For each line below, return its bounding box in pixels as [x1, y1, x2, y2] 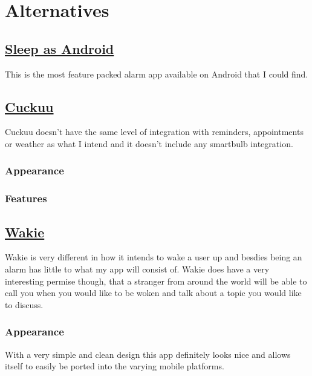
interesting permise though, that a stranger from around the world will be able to [5, 274, 307, 287]
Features [5, 191, 47, 206]
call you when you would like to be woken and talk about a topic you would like [5, 286, 302, 299]
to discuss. [5, 298, 44, 311]
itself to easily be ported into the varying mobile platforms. [5, 360, 224, 372]
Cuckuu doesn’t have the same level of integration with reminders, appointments [5, 125, 304, 138]
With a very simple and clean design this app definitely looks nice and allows [5, 348, 291, 360]
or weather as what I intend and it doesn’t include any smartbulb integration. [5, 137, 293, 150]
